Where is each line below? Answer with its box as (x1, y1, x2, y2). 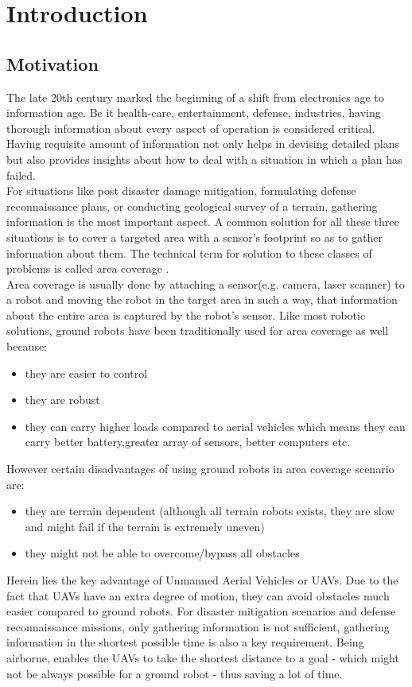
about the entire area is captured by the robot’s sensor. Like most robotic (6, 306, 366, 323)
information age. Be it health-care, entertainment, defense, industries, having (6, 104, 381, 121)
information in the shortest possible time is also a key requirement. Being (6, 634, 364, 650)
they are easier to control (25, 364, 148, 381)
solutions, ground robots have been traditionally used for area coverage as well (6, 322, 389, 339)
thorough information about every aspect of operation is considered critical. (6, 119, 375, 136)
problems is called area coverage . (6, 260, 169, 277)
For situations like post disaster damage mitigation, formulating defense (6, 182, 356, 199)
